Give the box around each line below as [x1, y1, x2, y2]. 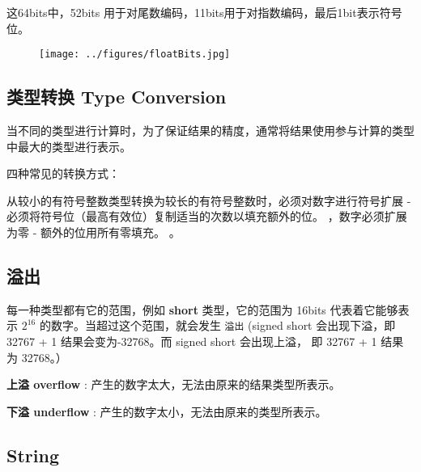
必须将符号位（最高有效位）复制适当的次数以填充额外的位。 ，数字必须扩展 [6, 208, 407, 225]
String [6, 442, 59, 467]
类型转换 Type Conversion [6, 84, 227, 109]
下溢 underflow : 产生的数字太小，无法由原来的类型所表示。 [6, 402, 327, 419]
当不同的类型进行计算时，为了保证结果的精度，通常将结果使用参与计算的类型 [6, 122, 415, 139]
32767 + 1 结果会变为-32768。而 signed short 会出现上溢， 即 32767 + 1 [6, 333, 377, 350]
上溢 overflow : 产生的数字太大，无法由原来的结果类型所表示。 [6, 376, 341, 393]
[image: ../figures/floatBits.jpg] [39, 48, 231, 61]
